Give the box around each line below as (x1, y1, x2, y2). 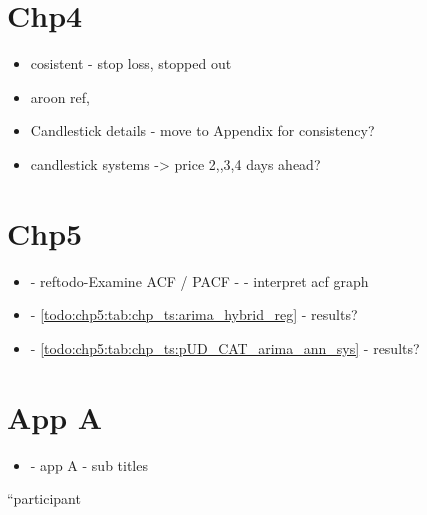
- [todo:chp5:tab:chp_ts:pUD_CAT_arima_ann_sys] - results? (30, 337, 420, 358)
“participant (7, 488, 81, 509)
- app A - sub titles (30, 454, 148, 475)
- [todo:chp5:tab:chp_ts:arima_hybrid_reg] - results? (30, 304, 358, 325)
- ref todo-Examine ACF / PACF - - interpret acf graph (30, 270, 369, 291)
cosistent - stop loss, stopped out (30, 53, 232, 74)
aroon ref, (30, 86, 91, 107)
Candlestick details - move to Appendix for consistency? (30, 120, 375, 141)
